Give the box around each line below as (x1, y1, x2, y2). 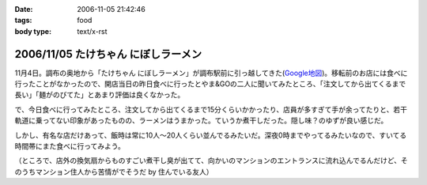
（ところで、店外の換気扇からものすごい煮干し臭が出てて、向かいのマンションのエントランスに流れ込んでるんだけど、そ (14, 156, 409, 165)
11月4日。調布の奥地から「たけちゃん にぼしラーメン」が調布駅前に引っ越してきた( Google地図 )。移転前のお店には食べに (14, 68, 408, 77)
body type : (14, 26, 51, 36)
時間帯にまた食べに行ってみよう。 (14, 142, 126, 151)
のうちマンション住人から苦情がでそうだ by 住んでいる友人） (14, 167, 213, 176)
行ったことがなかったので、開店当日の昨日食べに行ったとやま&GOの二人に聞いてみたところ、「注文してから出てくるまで (14, 79, 406, 89)
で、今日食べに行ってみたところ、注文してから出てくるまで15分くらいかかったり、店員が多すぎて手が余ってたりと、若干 (14, 104, 407, 114)
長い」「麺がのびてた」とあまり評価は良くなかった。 (14, 90, 185, 100)
